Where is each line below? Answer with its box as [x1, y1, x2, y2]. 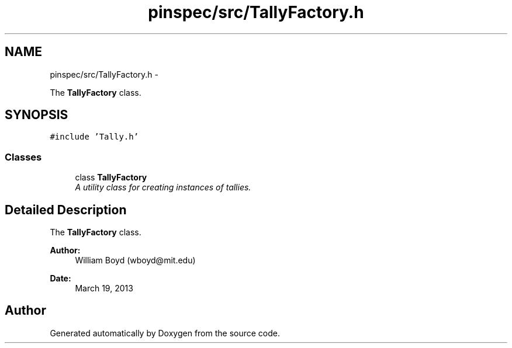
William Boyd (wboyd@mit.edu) [75, 255, 196, 266]
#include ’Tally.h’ [50, 132, 139, 142]
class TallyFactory [75, 172, 147, 183]
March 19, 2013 [75, 283, 133, 294]
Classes [5, 151, 42, 163]
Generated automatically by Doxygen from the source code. [50, 328, 281, 338]
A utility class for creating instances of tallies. [75, 182, 251, 193]
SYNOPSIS [5, 107, 68, 123]
